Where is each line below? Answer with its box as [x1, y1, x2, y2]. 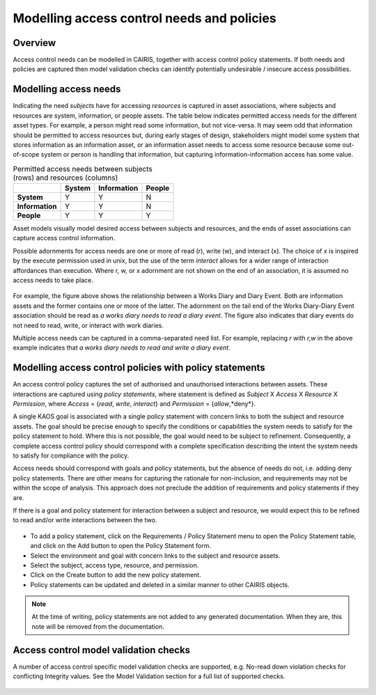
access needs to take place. [13, 276, 94, 285]
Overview [13, 37, 56, 49]
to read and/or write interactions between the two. [13, 516, 157, 524]
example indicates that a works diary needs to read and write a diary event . [13, 343, 231, 352]
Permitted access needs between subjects [13, 164, 152, 173]
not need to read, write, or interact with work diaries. [13, 321, 164, 329]
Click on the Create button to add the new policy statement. [30, 571, 201, 579]
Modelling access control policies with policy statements [13, 362, 266, 374]
